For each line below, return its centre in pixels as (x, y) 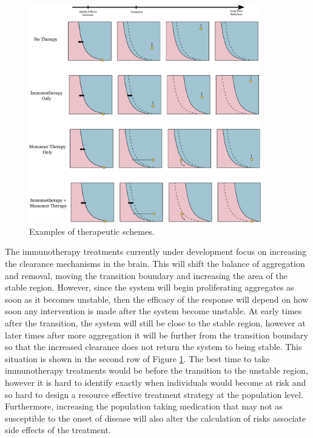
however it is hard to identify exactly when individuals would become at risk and (156, 382)
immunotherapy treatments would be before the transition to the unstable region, (156, 370)
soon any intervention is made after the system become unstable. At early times (153, 311)
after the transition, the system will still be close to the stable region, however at (155, 322)
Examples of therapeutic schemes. (92, 231)
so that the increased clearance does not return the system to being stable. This (153, 347)
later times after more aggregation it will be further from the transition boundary (156, 335)
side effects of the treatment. (58, 430)
